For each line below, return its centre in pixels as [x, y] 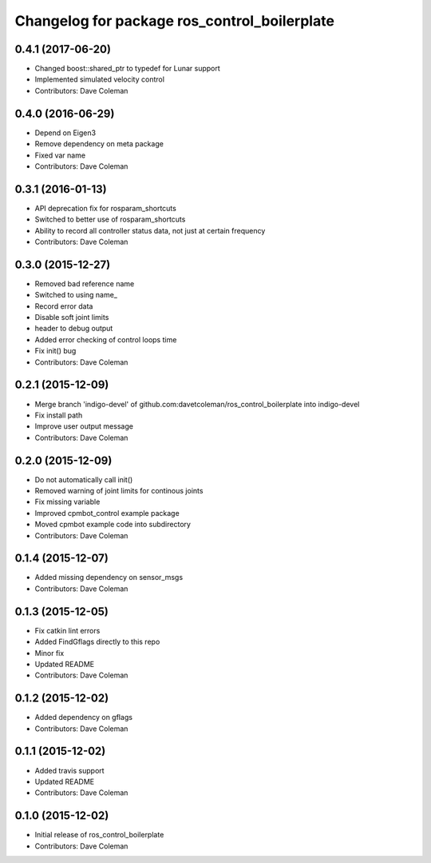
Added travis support [69, 770]
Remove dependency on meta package [99, 144]
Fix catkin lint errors [67, 630]
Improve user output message [84, 426]
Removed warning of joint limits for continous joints [119, 491]
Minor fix [49, 653]
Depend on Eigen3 [65, 133]
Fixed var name [60, 155]
